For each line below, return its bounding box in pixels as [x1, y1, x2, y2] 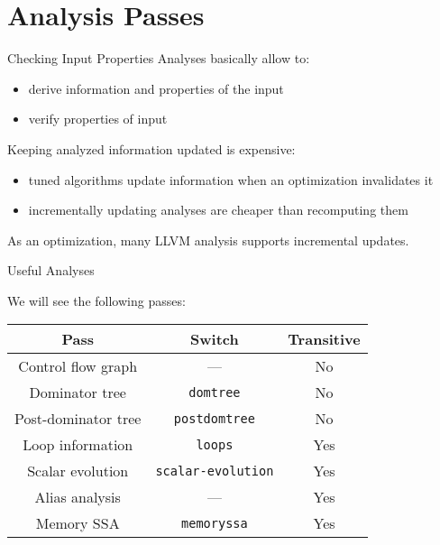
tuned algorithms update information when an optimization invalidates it [28, 170, 434, 189]
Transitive [288, 328, 361, 350]
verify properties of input [28, 109, 168, 128]
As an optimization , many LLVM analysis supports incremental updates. [7, 230, 409, 249]
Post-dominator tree [14, 408, 142, 430]
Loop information [23, 434, 133, 456]
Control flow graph [18, 356, 138, 377]
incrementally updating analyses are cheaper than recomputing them [28, 200, 408, 219]
